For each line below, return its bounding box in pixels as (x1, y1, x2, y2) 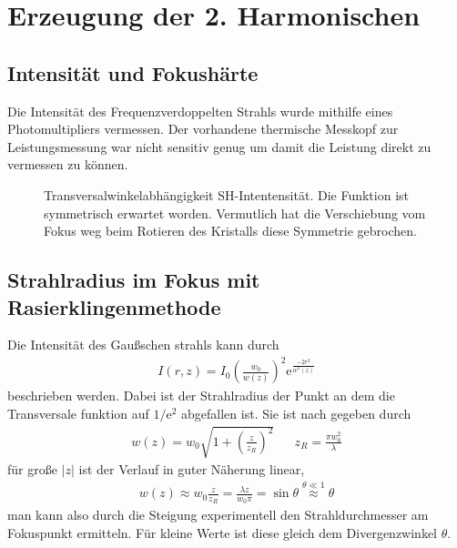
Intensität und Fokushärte (7, 58, 259, 86)
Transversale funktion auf (7, 404, 149, 423)
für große (7, 460, 57, 479)
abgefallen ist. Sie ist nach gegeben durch (181, 404, 411, 423)
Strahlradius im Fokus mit (7, 266, 260, 294)
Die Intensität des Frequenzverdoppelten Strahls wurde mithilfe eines (7, 101, 393, 120)
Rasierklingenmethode (7, 292, 221, 320)
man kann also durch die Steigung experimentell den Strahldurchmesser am (7, 505, 429, 524)
